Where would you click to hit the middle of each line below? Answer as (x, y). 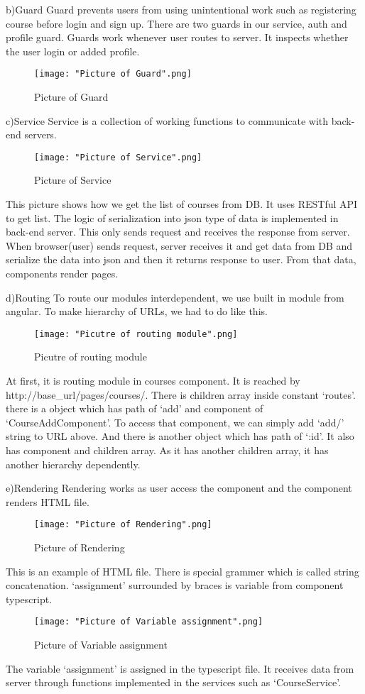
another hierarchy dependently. (73, 464)
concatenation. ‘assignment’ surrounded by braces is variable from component (175, 585)
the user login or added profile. (73, 51)
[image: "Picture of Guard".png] (113, 74)
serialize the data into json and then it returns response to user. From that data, (181, 259)
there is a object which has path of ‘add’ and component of (135, 408)
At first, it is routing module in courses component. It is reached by (153, 381)
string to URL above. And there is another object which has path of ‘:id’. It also (180, 436)
